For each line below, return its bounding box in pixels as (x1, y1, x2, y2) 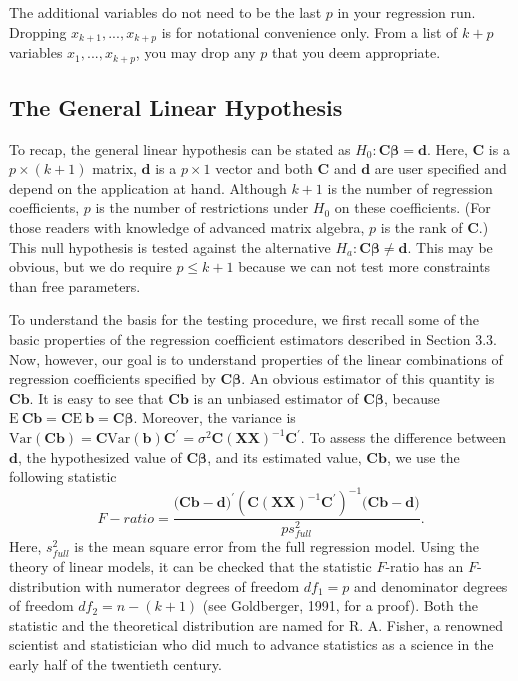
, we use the (386, 446, 460, 467)
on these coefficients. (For (334, 197, 491, 218)
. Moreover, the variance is (133, 407, 296, 428)
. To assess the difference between (300, 427, 507, 448)
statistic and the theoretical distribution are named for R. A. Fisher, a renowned (9, 614, 504, 635)
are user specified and (374, 158, 507, 179)
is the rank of (380, 217, 463, 238)
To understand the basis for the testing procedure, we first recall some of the (9, 309, 480, 330)
